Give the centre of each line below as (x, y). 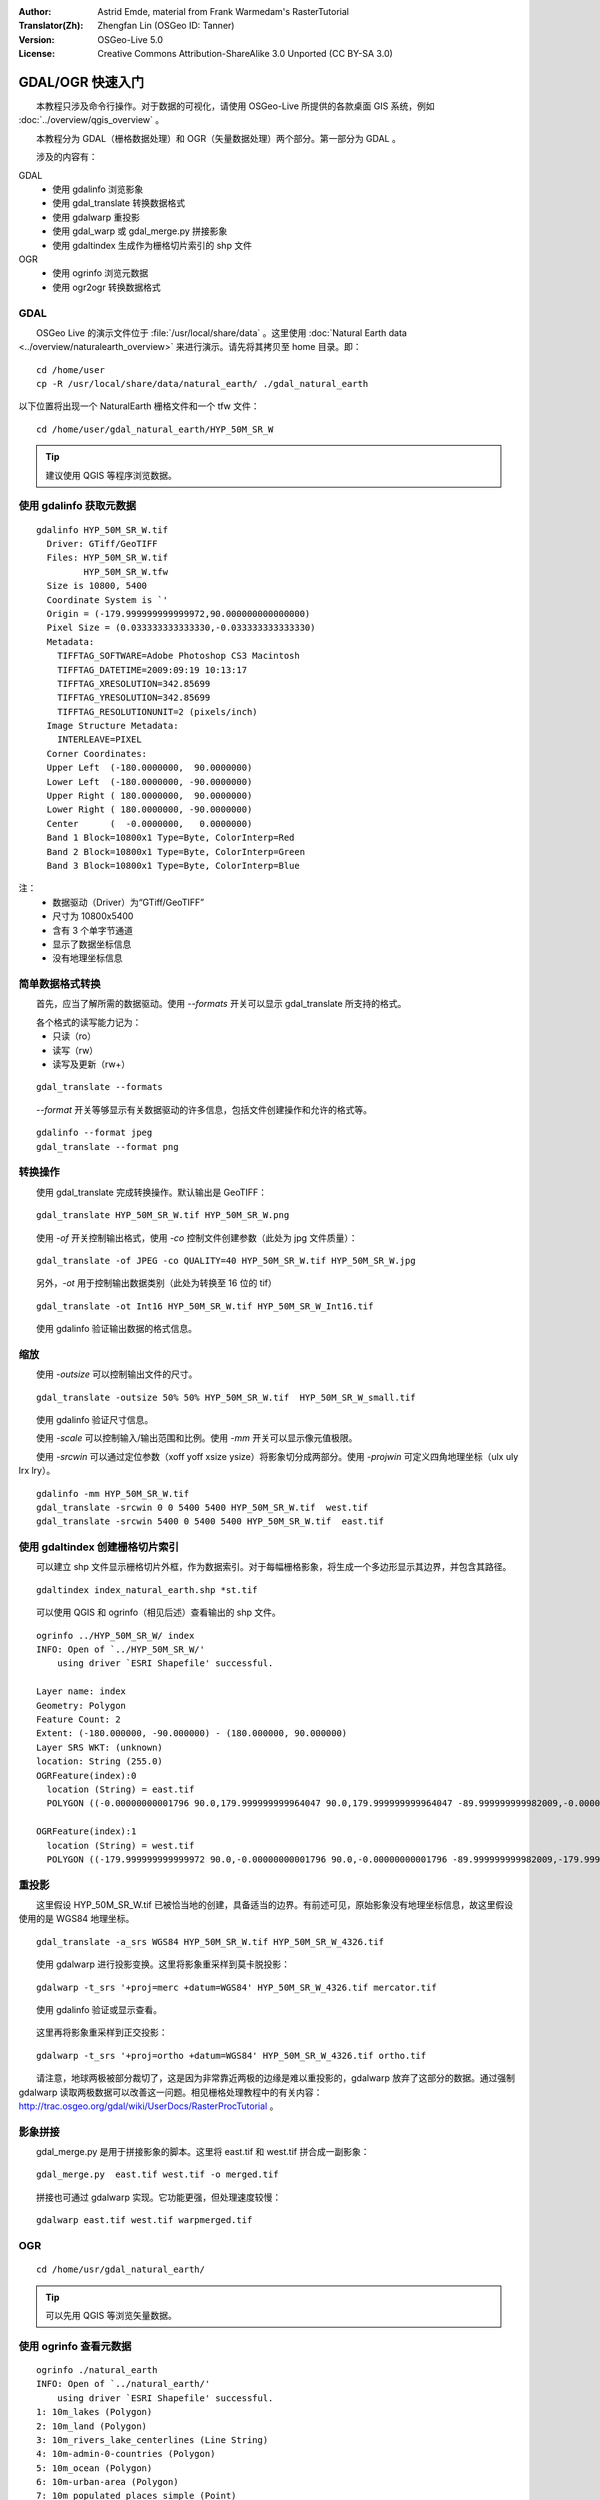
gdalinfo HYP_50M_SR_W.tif (102, 529)
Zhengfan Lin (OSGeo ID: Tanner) (166, 26)
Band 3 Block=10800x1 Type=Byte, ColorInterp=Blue (173, 865)
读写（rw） (75, 1050)
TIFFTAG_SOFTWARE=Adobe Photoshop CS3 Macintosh (178, 656)
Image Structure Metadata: (112, 726)
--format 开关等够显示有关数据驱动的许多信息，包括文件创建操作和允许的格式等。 (204, 1109)
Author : (35, 11)
